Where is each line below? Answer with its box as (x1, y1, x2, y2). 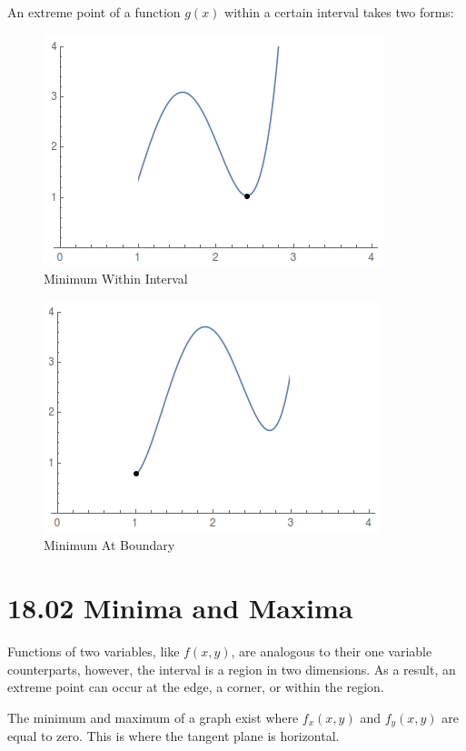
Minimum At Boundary (44, 536, 175, 555)
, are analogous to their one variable (231, 642, 432, 661)
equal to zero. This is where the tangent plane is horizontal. (7, 726, 340, 746)
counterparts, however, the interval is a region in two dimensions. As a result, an (7, 659, 456, 678)
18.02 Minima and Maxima (7, 589, 353, 626)
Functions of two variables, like (7, 642, 180, 661)
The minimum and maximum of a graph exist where (7, 707, 299, 726)
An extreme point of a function (7, 3, 181, 21)
